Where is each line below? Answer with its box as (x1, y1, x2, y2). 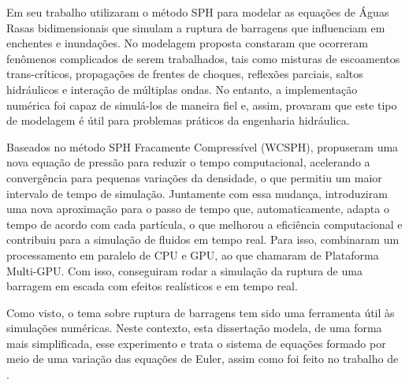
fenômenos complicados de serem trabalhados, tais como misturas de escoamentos (6, 50, 400, 66)
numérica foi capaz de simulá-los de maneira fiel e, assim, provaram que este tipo (6, 96, 397, 113)
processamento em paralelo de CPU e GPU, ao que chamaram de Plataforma (6, 246, 379, 263)
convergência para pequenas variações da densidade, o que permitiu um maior (6, 169, 382, 185)
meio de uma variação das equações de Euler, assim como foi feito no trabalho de (6, 350, 399, 367)
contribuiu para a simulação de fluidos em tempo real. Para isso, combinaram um (6, 231, 400, 248)
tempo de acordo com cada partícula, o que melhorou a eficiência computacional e (6, 215, 403, 232)
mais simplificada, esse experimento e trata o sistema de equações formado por (6, 335, 386, 351)
